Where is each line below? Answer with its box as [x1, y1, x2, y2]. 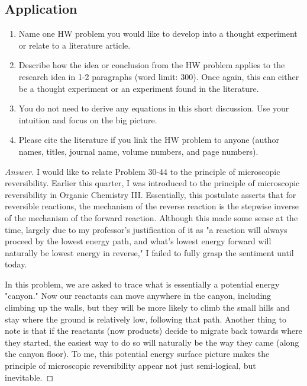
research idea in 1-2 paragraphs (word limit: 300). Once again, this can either [18, 70, 299, 82]
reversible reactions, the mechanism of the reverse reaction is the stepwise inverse [5, 200, 299, 212]
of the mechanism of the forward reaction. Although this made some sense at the [5, 211, 298, 224]
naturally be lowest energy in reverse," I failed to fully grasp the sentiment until [5, 246, 294, 259]
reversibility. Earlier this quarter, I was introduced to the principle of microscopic [5, 177, 300, 189]
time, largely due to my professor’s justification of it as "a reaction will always [5, 223, 287, 235]
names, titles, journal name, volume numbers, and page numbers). [18, 145, 258, 157]
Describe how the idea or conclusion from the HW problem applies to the [18, 59, 285, 71]
